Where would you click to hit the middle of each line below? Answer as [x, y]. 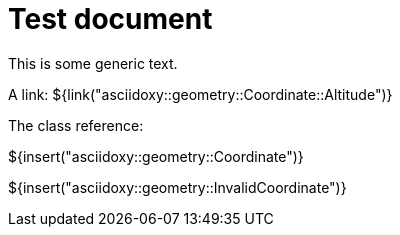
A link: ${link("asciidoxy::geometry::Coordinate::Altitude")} [200, 94]
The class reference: [76, 125]
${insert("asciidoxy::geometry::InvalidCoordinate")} [177, 187]
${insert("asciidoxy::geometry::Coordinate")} [156, 156]
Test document [110, 19]
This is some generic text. [93, 63]
